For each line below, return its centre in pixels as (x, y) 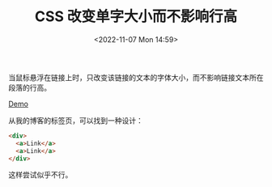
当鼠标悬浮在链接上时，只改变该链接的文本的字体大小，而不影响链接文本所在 (136, 77)
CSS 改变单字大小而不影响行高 (136, 17)
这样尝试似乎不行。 (40, 175)
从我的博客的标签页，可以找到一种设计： (76, 120)
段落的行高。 (30, 87)
